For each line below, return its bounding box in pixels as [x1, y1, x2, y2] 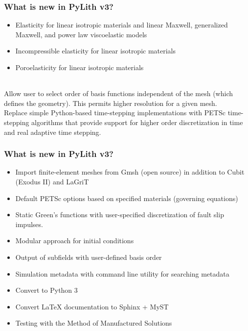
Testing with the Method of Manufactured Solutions [15, 318, 172, 328]
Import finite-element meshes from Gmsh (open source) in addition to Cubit [15, 167, 245, 177]
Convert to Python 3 [15, 285, 78, 295]
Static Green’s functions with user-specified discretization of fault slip [15, 209, 224, 220]
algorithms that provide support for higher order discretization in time [31, 117, 243, 127]
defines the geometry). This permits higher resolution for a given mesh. [4, 98, 217, 108]
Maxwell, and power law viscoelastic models [15, 29, 147, 39]
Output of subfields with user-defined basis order [15, 252, 162, 262]
